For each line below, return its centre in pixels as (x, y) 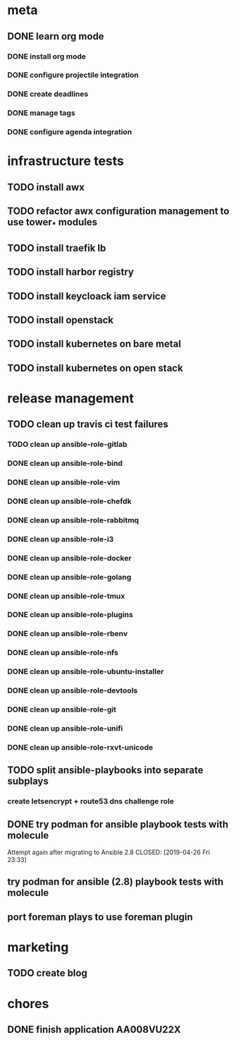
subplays (28, 781)
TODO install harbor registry (70, 272)
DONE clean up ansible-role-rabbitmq (73, 520)
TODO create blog (48, 973)
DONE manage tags (41, 113)
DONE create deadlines (48, 94)
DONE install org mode (47, 56)
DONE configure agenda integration (70, 132)
